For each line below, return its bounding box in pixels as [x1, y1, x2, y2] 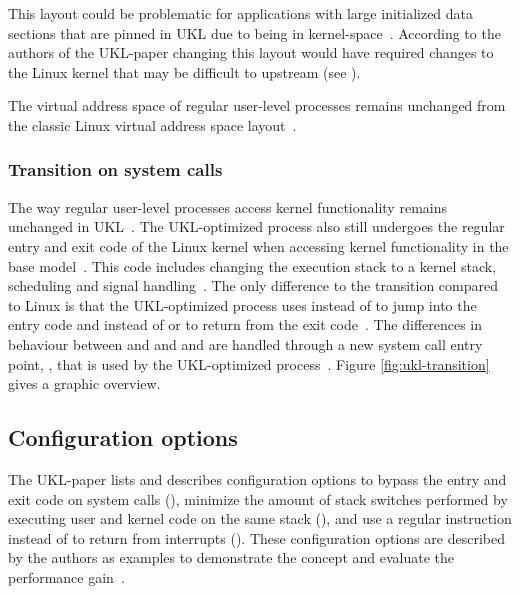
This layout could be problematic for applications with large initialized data [8, 3, 474, 23]
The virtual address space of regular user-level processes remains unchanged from [8, 95, 506, 116]
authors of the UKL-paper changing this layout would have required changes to [8, 42, 494, 63]
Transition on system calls [8, 157, 223, 182]
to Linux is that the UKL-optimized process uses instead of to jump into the [8, 294, 477, 315]
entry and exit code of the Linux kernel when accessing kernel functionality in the [8, 235, 509, 256]
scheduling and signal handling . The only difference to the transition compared [8, 275, 499, 296]
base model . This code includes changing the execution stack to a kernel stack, [8, 255, 497, 276]
